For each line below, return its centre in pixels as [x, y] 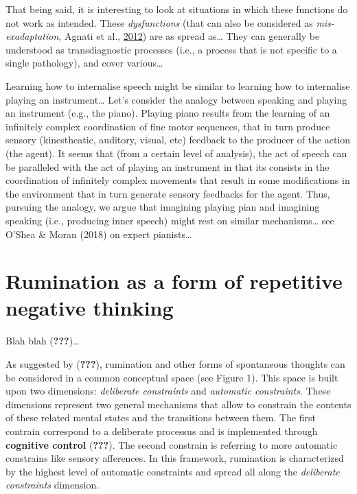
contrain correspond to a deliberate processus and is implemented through [162, 431]
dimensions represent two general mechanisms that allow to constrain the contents [178, 404]
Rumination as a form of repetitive [174, 281]
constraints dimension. [53, 485]
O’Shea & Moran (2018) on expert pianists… [99, 234]
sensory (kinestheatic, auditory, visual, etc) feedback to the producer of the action [178, 140]
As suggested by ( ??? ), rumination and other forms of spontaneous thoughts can [175, 364]
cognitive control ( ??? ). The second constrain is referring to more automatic [172, 444]
